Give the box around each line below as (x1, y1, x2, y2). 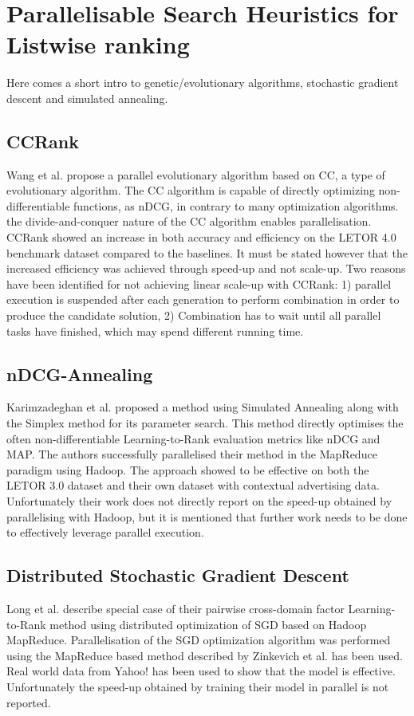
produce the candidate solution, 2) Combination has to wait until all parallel (6, 307, 381, 324)
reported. (6, 694, 51, 710)
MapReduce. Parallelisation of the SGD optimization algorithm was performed (6, 631, 391, 648)
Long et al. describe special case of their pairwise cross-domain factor (6, 600, 345, 616)
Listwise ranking (6, 28, 190, 61)
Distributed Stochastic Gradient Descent (6, 563, 349, 588)
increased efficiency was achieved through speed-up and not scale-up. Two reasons (6, 260, 406, 277)
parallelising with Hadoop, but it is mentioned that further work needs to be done (6, 508, 408, 525)
